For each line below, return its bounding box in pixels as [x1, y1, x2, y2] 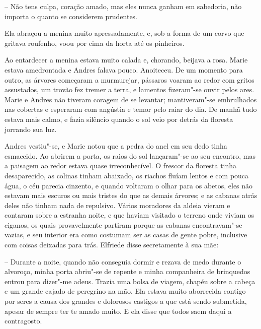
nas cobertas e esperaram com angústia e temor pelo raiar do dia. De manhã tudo [5, 104, 257, 114]
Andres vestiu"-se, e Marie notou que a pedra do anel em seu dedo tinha [5, 141, 227, 151]
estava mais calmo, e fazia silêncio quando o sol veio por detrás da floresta [5, 113, 233, 124]
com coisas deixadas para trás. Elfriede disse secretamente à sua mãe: [5, 239, 219, 250]
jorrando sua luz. [5, 123, 57, 134]
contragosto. [5, 315, 42, 326]
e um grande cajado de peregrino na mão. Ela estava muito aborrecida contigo [5, 286, 246, 296]
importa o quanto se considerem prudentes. [5, 11, 138, 21]
